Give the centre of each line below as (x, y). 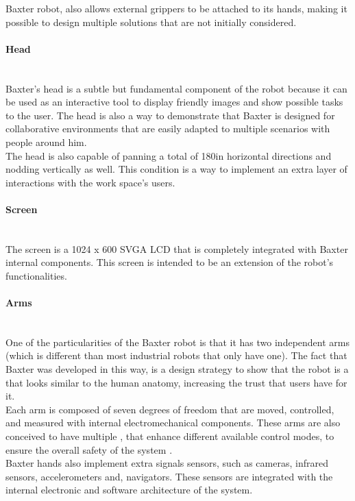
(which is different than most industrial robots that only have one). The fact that (176, 355)
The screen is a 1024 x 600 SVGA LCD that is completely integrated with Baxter (177, 248)
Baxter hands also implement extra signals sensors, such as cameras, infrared (167, 463)
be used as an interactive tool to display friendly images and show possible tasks (174, 102)
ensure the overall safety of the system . (89, 449)
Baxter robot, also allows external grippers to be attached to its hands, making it (176, 8)
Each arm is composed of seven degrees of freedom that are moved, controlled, (170, 409)
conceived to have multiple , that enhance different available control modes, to (170, 436)
